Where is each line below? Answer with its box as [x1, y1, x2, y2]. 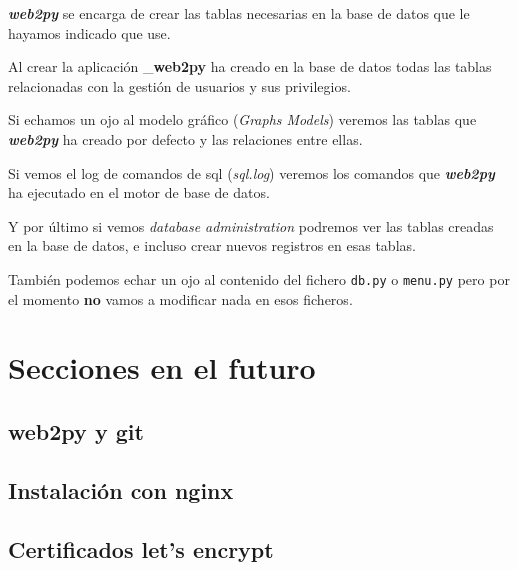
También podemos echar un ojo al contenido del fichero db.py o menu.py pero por [8, 268, 510, 289]
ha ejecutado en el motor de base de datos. [8, 182, 270, 203]
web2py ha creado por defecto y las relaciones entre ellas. [8, 128, 363, 149]
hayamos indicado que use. [8, 22, 171, 43]
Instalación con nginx [8, 474, 234, 505]
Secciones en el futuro [8, 347, 316, 388]
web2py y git [8, 415, 144, 446]
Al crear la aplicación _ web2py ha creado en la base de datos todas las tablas [8, 56, 492, 77]
